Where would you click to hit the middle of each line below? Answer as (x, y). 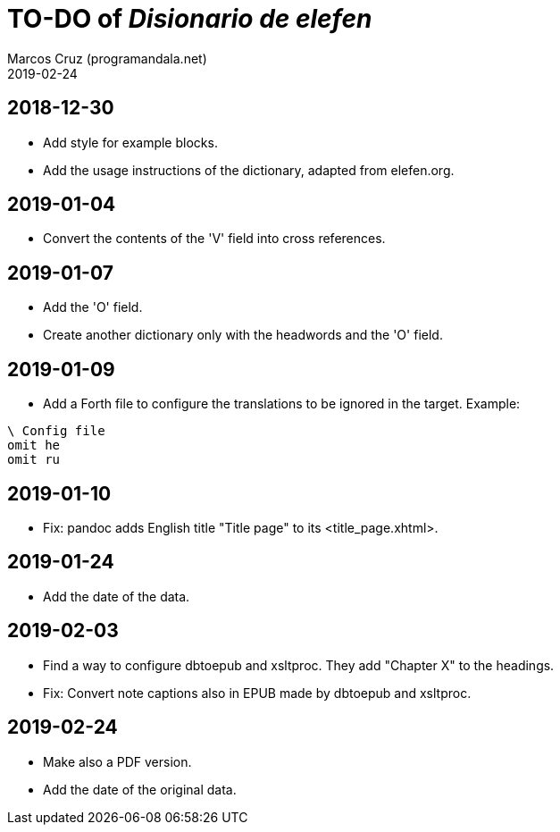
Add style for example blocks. (130, 142)
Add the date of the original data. (140, 789)
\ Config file (56, 431)
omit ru (34, 460)
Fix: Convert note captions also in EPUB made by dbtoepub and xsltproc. (257, 693)
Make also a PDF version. (117, 761)
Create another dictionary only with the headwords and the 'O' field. (243, 335)
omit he (34, 445)
